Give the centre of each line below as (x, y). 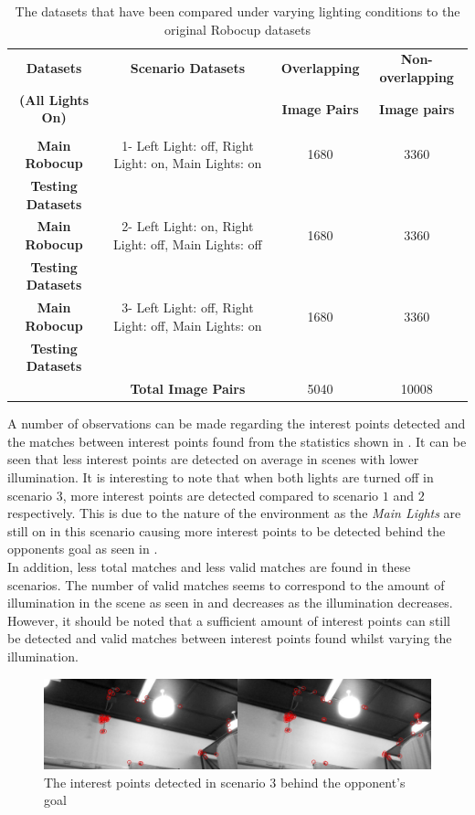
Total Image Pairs (188, 389)
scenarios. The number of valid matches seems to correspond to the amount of (226, 584)
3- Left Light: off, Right (188, 307)
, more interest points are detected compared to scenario (221, 495)
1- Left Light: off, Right (188, 145)
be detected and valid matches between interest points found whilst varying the (230, 638)
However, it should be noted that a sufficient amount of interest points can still (229, 620)
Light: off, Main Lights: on (188, 325)
